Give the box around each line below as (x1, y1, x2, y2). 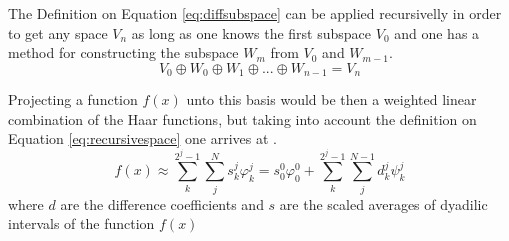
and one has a (394, 22, 480, 43)
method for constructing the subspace (8, 42, 239, 63)
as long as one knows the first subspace (131, 22, 372, 43)
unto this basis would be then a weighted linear (186, 89, 477, 110)
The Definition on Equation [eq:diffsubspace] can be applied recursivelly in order (8, 3, 502, 23)
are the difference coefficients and (60, 193, 264, 214)
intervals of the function (8, 213, 155, 234)
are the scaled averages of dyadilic (279, 193, 488, 214)
